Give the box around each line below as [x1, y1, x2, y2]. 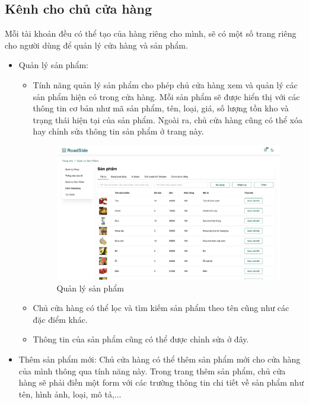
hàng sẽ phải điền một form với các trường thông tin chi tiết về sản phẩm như [18, 376, 304, 389]
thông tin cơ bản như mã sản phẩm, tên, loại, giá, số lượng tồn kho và [33, 102, 289, 114]
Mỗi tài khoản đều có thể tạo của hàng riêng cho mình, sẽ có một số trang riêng [5, 27, 297, 40]
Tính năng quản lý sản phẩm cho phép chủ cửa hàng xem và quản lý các [33, 78, 298, 91]
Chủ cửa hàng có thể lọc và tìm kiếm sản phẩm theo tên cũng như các [33, 302, 289, 314]
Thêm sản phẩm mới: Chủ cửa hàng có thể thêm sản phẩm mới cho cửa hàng [18, 352, 301, 365]
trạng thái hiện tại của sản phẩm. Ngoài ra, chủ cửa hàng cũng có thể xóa [33, 113, 302, 126]
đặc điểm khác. [33, 313, 88, 325]
